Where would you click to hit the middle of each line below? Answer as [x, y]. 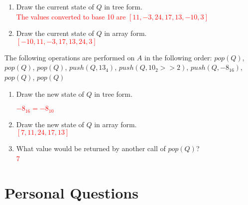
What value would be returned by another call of [91, 148]
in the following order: [178, 57]
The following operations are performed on [70, 57]
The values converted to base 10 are [71, 16]
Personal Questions [71, 192]
